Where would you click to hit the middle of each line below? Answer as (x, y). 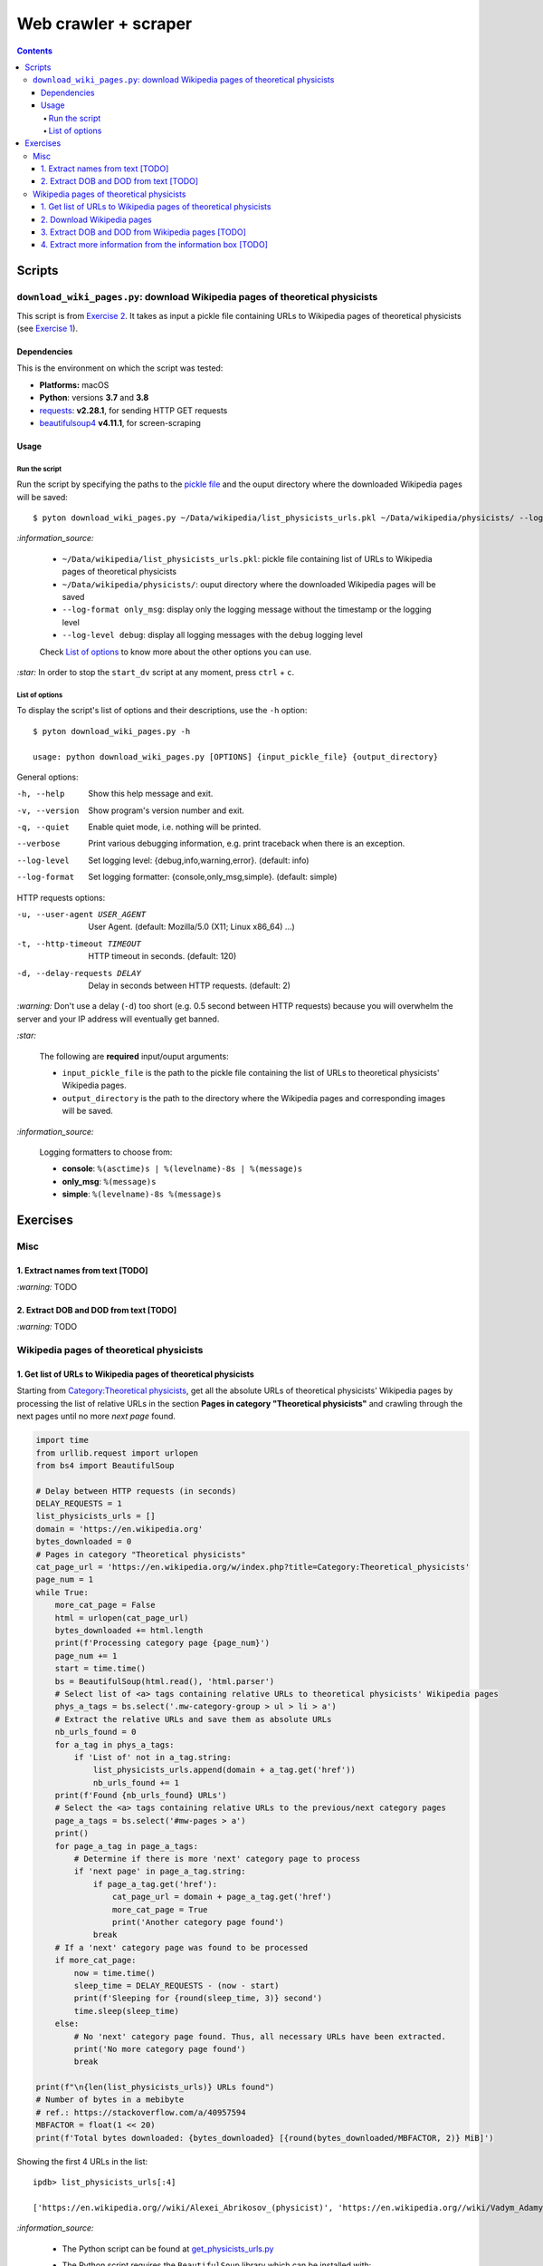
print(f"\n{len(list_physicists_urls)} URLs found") (155, 2087)
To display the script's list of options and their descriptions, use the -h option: (162, 711)
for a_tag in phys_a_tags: (115, 1744)
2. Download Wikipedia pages (97, 219)
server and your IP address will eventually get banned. (118, 1019)
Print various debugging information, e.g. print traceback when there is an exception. (247, 844)
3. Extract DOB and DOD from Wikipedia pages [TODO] (143, 232)
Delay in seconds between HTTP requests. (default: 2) (190, 985)
